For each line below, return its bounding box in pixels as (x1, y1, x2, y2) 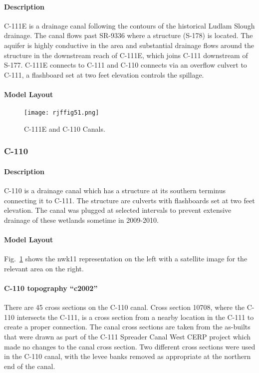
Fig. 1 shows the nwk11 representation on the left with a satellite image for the (4, 253, 248, 264)
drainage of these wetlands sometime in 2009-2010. (4, 214, 159, 225)
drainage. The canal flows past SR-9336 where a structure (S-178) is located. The (4, 30, 253, 41)
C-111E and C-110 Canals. (24, 123, 105, 134)
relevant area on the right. (4, 263, 84, 273)
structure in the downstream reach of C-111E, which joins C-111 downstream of (4, 50, 248, 60)
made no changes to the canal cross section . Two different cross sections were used (4, 341, 256, 351)
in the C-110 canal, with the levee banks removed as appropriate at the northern (4, 351, 251, 361)
